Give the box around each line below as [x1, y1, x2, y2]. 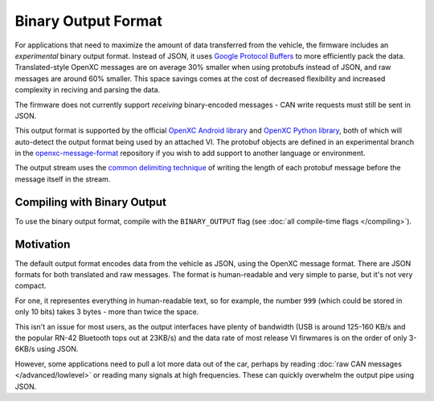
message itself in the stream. [14, 174, 111, 184]
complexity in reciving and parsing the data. [14, 85, 161, 95]
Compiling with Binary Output [14, 195, 166, 209]
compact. [14, 281, 47, 291]
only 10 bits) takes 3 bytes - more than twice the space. [14, 307, 199, 317]
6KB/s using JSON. [14, 344, 79, 354]
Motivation [14, 237, 71, 251]
